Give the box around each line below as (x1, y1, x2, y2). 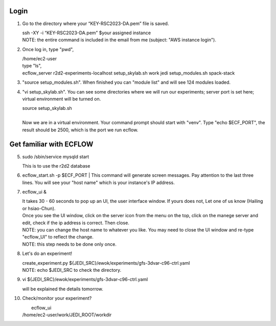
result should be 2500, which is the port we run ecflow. (22, 127, 139, 133)
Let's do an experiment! (22, 250, 73, 257)
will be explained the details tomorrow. (22, 286, 103, 292)
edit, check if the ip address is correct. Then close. (22, 220, 130, 226)
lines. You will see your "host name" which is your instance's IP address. (22, 179, 175, 185)
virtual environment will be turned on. (22, 96, 101, 102)
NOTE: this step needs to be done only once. (22, 241, 117, 247)
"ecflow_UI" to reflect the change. (22, 234, 94, 240)
